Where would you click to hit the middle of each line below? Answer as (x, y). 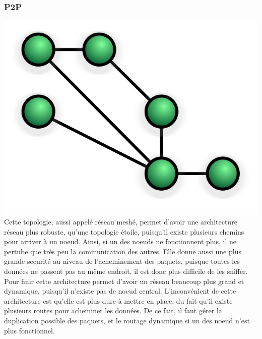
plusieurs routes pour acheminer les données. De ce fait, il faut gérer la (113, 310)
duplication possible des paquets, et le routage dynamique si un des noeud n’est (127, 321)
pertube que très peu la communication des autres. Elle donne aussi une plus (123, 251)
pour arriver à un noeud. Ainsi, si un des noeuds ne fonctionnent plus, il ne (120, 241)
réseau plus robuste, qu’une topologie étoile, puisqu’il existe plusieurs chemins (124, 231)
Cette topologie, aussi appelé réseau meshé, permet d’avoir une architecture (121, 222)
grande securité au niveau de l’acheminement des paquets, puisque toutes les (122, 261)
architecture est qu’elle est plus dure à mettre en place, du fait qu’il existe (118, 300)
